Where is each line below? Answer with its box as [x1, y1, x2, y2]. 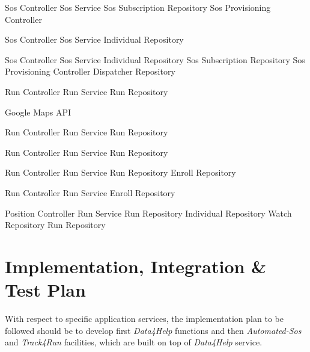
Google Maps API [5, 105, 71, 118]
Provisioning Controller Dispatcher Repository [5, 65, 175, 78]
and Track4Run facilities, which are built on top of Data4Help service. [5, 336, 263, 348]
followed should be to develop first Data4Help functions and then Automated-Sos [5, 324, 302, 336]
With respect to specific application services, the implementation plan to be [5, 312, 284, 325]
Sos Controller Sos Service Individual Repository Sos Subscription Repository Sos [5, 53, 305, 66]
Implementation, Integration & [5, 253, 267, 278]
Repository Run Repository [5, 218, 106, 231]
